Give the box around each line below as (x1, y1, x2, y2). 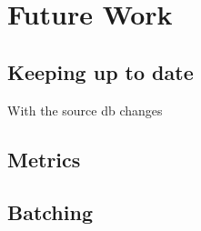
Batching (7, 198, 93, 226)
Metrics (7, 145, 81, 173)
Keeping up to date (7, 57, 194, 85)
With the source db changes (7, 100, 163, 119)
